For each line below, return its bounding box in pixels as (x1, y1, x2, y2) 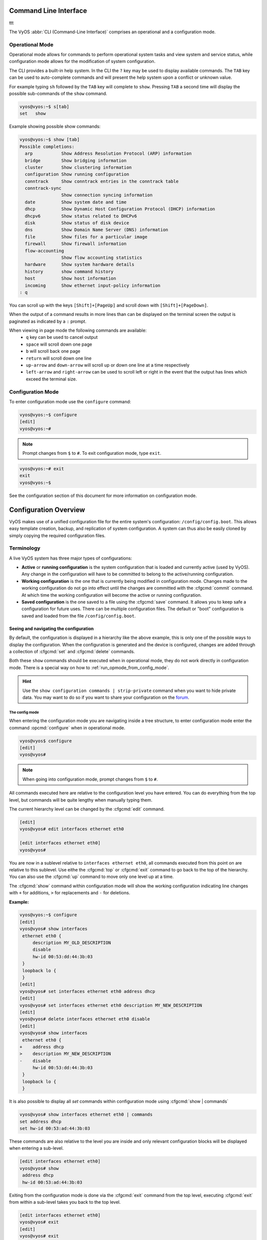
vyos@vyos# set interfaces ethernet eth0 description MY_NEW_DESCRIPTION (19, 1002, 202, 1008)
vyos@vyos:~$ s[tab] (19, 104, 69, 109)
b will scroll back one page (26, 348, 81, 354)
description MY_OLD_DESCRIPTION (32, 940, 111, 946)
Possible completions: (19, 144, 75, 149)
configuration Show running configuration (25, 172, 130, 177)
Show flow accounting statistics (61, 254, 142, 260)
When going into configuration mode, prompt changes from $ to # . (22, 776, 158, 782)
